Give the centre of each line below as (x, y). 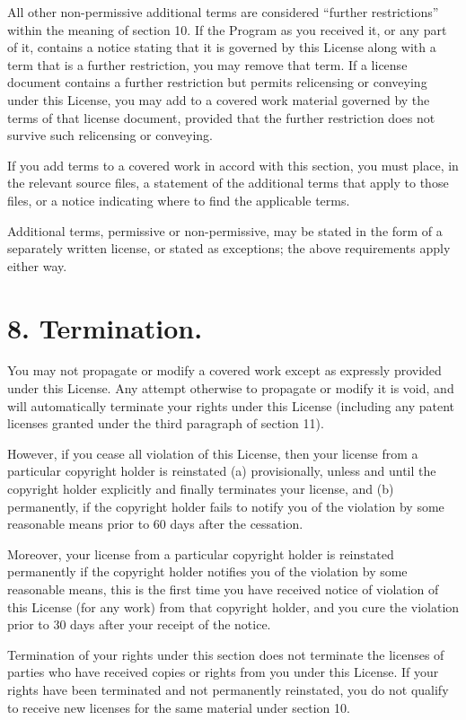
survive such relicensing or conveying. (110, 135)
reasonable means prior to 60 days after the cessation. (155, 524)
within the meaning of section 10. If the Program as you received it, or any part (227, 29)
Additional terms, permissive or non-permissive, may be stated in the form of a (225, 230)
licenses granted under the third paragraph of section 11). (166, 423)
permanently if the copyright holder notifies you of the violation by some (207, 571)
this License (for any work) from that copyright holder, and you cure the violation (233, 606)
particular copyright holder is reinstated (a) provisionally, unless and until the (222, 471)
